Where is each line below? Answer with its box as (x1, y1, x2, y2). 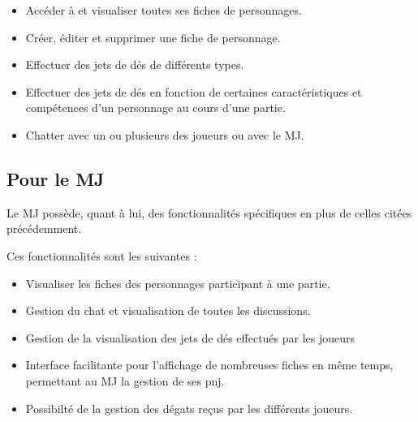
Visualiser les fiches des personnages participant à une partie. (25, 274, 330, 291)
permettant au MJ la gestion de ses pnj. (25, 372, 225, 389)
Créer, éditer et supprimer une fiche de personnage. (25, 28, 281, 45)
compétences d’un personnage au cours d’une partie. (25, 99, 286, 116)
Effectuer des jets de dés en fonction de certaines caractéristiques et (25, 83, 362, 100)
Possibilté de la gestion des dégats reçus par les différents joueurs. (25, 399, 353, 416)
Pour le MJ (6, 166, 105, 191)
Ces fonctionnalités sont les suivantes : (6, 247, 197, 264)
